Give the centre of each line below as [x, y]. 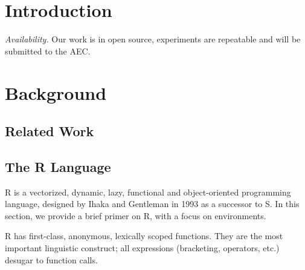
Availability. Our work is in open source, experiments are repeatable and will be [153, 39]
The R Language [58, 166]
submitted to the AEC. [48, 51]
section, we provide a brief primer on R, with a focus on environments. [136, 215]
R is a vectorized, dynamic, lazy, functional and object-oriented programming [148, 192]
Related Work [50, 131]
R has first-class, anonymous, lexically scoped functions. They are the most [144, 236]
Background [56, 92]
